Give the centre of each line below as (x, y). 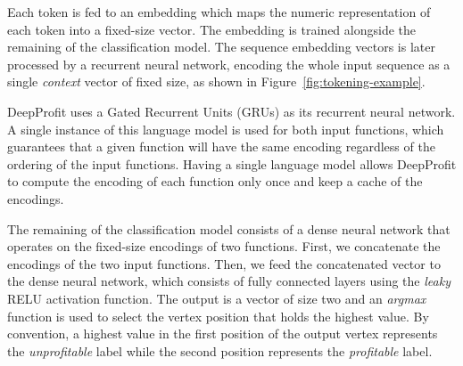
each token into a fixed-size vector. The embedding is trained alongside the (211, 29)
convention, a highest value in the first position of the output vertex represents (223, 333)
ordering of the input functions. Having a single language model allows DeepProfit (232, 163)
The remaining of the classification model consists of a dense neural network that (229, 228)
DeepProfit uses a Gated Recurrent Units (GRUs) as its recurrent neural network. (231, 111)
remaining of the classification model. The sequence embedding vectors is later (221, 47)
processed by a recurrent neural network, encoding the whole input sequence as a (229, 64)
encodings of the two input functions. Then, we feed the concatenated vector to (224, 263)
